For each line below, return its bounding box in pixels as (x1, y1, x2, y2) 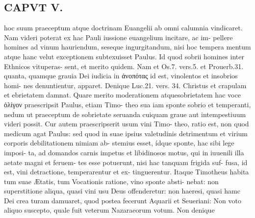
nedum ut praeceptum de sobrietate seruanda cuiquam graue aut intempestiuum (4, 109, 246, 119)
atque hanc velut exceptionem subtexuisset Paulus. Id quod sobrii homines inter (4, 51, 244, 61)
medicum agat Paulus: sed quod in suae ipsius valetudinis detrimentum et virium (4, 128, 248, 138)
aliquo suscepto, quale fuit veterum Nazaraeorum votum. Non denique (4, 205, 215, 215)
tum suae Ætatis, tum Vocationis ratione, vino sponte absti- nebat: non (4, 176, 219, 186)
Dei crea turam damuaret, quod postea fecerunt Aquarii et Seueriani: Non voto (4, 195, 241, 205)
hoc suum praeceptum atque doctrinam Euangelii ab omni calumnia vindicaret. (4, 23, 243, 33)
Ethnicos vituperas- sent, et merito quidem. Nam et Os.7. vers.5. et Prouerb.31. (4, 61, 244, 71)
